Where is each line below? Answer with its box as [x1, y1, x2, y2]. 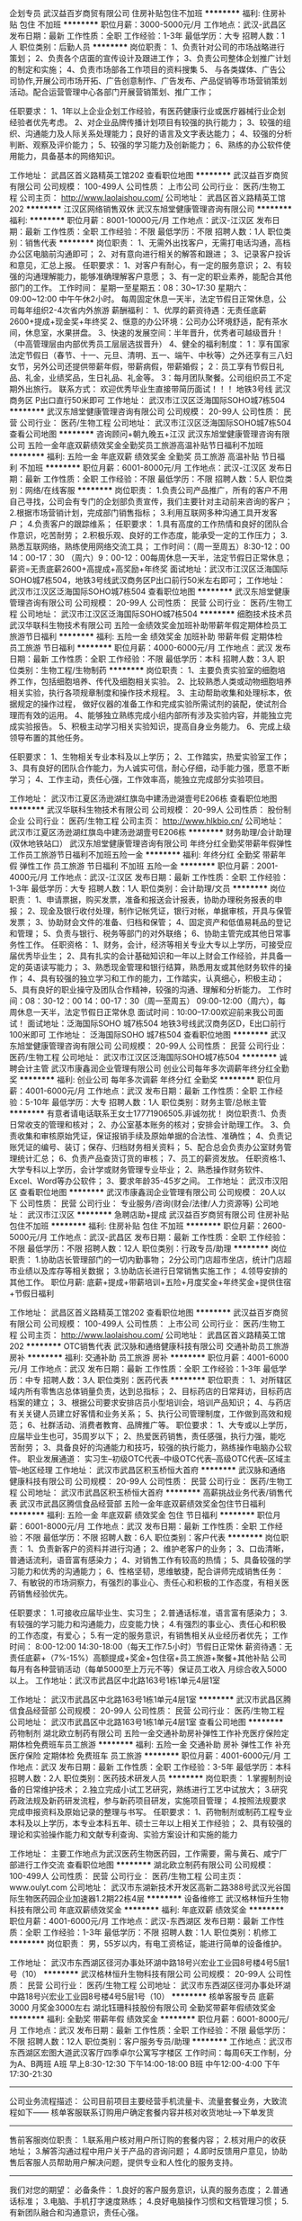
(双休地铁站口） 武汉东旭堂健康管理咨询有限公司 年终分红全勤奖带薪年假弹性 [9, 838, 292, 849]
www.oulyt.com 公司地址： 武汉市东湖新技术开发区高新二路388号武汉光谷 [9, 1882, 283, 1893]
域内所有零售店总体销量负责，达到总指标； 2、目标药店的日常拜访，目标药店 [9, 1386, 292, 1397]
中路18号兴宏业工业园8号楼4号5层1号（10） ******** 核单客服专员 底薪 [9, 1992, 275, 2001]
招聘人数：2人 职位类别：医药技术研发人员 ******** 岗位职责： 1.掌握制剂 [9, 1773, 285, 1784]
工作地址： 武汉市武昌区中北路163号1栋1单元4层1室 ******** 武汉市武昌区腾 [9, 1695, 292, 1704]
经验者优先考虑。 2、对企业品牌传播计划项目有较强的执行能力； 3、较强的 [9, 117, 284, 128]
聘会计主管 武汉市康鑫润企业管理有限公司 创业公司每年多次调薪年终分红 [9, 1063, 274, 1074]
